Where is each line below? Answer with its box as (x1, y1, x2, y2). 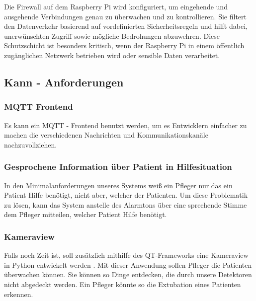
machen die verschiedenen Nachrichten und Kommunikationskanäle (4, 130, 208, 140)
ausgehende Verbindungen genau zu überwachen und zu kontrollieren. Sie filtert (4, 11, 247, 21)
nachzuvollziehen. (4, 139, 57, 150)
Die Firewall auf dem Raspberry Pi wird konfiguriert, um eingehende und (4, 1, 228, 11)
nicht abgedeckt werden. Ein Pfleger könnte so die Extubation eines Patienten (4, 279, 241, 289)
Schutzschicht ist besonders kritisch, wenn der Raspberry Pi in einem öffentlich (4, 40, 245, 51)
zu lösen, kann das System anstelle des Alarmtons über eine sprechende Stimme (4, 199, 247, 210)
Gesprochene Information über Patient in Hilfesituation (4, 160, 232, 173)
